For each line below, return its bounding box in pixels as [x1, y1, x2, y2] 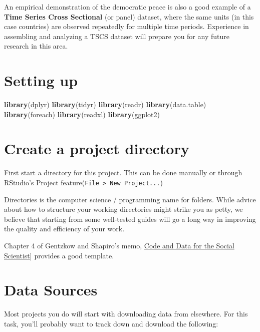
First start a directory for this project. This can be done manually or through [4, 167, 242, 178]
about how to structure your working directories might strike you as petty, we [4, 204, 243, 214]
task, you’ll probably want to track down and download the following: [4, 318, 218, 328]
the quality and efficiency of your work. [4, 223, 125, 234]
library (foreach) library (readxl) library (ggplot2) [4, 109, 160, 119]
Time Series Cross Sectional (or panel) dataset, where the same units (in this [4, 11, 254, 22]
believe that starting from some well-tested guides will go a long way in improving [4, 213, 256, 224]
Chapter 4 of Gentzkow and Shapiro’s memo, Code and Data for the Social [4, 240, 234, 251]
